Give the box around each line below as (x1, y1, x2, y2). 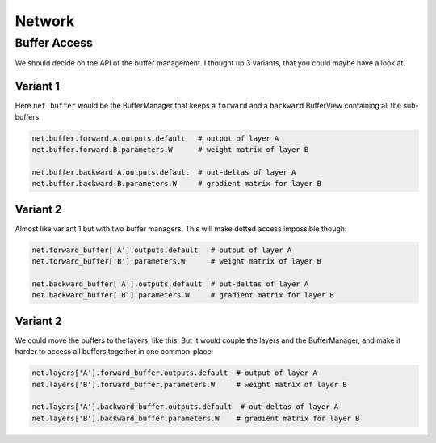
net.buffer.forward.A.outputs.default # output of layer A (31, 133, 279, 143)
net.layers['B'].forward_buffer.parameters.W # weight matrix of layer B (31, 380, 347, 389)
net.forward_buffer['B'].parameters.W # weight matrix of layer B (31, 257, 322, 266)
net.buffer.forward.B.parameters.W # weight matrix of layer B (31, 146, 309, 154)
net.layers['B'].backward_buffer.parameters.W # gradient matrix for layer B (31, 413, 360, 423)
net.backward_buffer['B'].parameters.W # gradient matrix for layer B (31, 291, 335, 300)
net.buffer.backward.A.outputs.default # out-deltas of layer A (31, 167, 296, 177)
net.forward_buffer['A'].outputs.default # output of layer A (31, 245, 292, 255)
